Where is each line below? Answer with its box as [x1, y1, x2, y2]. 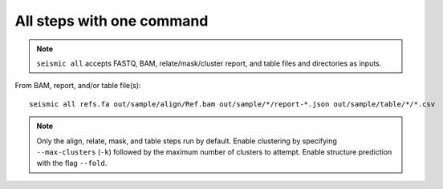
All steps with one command [14, 12, 209, 30]
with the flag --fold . [36, 159, 108, 168]
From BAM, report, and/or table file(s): [14, 81, 141, 90]
